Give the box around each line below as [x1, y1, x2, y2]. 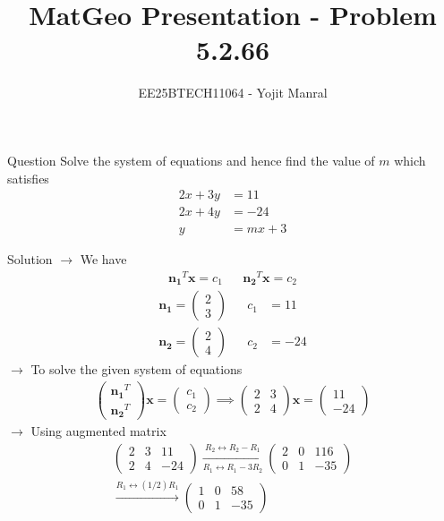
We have [80, 250, 127, 269]
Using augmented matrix [30, 422, 166, 440]
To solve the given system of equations [30, 360, 243, 379]
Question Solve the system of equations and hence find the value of [7, 150, 375, 169]
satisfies [7, 168, 49, 187]
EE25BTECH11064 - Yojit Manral [138, 83, 328, 102]
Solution [7, 250, 53, 269]
